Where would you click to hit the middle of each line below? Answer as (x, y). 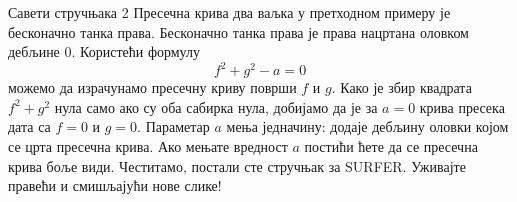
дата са (29, 126)
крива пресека (462, 106)
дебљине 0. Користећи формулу (104, 51)
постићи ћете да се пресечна (391, 146)
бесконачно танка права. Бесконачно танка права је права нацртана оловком (238, 31)
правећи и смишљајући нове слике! (115, 185)
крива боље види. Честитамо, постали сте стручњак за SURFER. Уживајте (237, 165)
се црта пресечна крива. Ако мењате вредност (148, 146)
